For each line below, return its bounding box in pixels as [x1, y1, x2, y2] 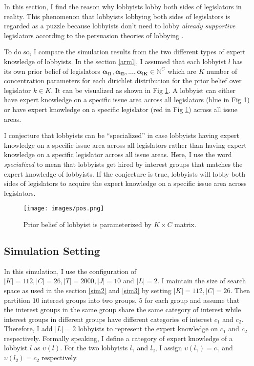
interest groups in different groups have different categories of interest [4, 314, 212, 324]
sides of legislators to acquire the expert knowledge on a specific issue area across [4, 178, 247, 188]
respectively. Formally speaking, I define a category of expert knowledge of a [4, 333, 233, 343]
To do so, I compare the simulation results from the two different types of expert [4, 46, 246, 57]
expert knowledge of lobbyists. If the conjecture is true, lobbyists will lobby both [4, 168, 246, 179]
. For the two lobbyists [60, 343, 128, 353]
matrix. [174, 219, 196, 229]
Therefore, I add [4, 323, 53, 334]
